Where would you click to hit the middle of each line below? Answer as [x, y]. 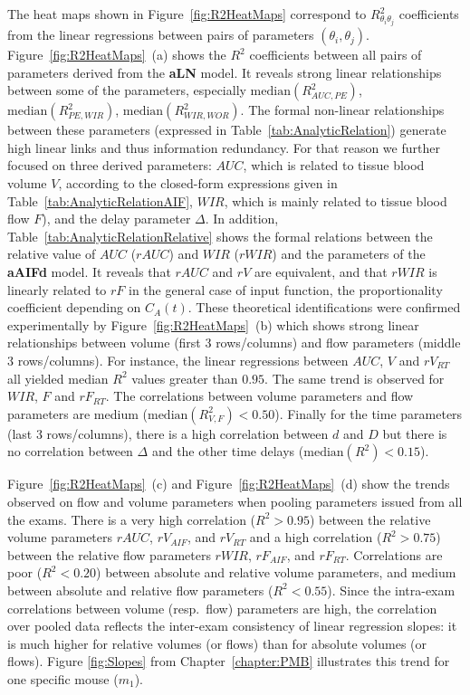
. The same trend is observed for [355, 378]
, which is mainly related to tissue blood [336, 200]
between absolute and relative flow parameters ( [140, 590]
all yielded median [58, 378]
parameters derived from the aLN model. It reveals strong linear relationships [225, 72]
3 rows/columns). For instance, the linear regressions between [178, 360]
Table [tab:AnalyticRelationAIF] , [101, 200]
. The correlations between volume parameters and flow [259, 396]
